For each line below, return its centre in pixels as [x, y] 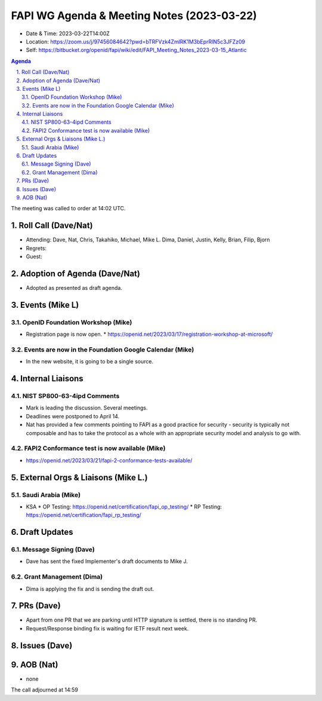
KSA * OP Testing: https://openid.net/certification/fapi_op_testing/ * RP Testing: [124, 506]
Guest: [34, 256]
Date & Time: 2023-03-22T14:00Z [68, 33]
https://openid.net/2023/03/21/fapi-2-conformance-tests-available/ [109, 460]
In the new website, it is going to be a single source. [90, 362]
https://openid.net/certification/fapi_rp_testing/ [83, 515]
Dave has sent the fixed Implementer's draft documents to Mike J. [107, 561]
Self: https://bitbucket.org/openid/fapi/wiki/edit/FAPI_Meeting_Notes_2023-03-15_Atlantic [136, 50]
